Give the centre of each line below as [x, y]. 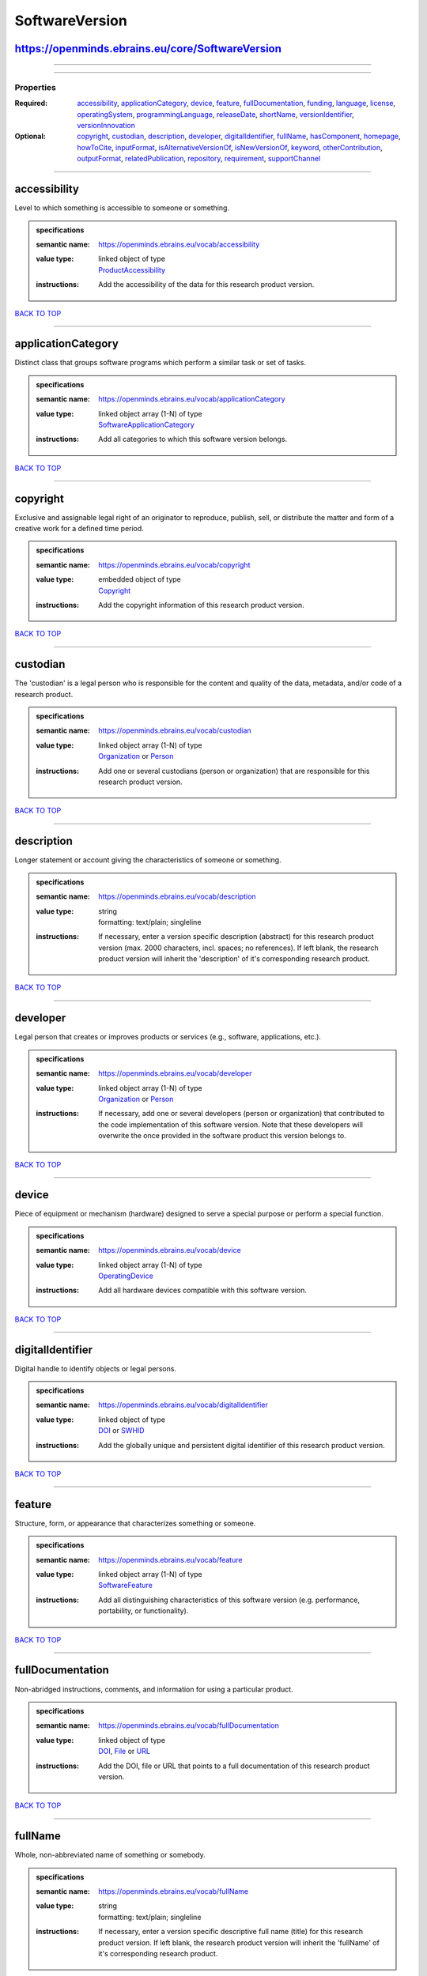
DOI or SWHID [122, 1431]
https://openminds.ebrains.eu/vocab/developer [175, 1073]
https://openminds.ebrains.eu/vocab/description [177, 896]
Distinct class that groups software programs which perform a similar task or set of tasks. [160, 363]
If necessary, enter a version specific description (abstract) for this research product [236, 937]
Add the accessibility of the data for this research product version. [206, 285]
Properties [36, 87]
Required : [31, 104]
